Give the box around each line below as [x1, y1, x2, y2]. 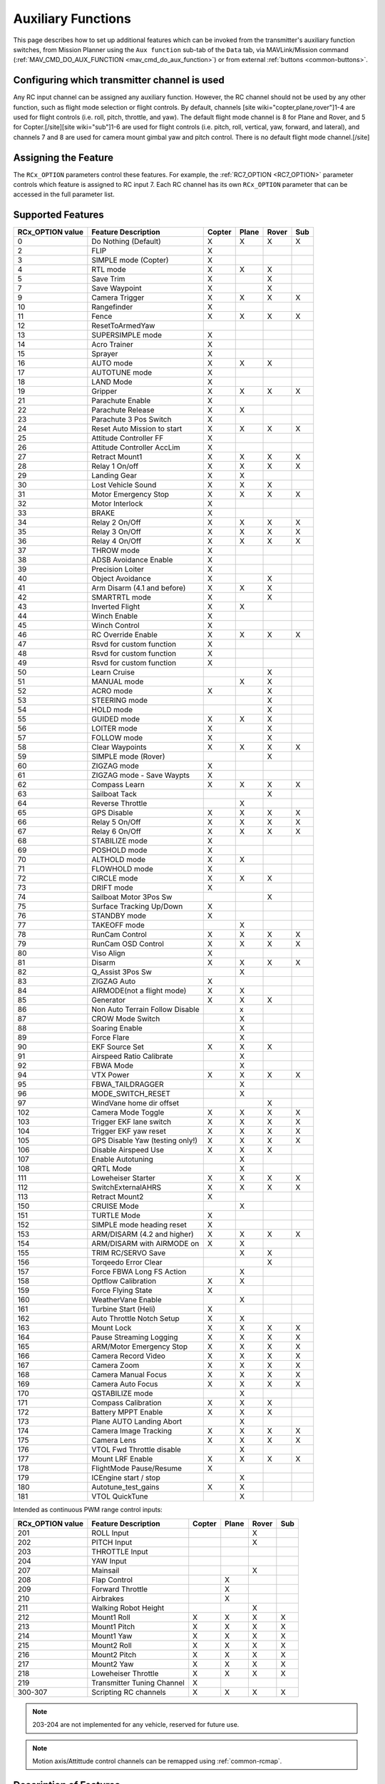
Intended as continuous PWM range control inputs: [13, 1506, 163, 1514]
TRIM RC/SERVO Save [91, 1248, 166, 1258]
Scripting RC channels [91, 1687, 167, 1697]
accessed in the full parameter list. [13, 190, 115, 199]
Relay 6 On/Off [91, 826, 142, 836]
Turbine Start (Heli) [91, 1304, 156, 1314]
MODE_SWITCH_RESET [91, 1089, 171, 1099]
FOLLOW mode [91, 733, 143, 743]
